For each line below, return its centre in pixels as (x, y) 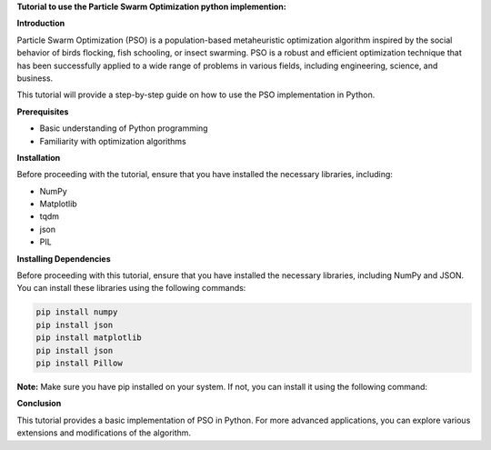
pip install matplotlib (89, 338)
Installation (39, 157)
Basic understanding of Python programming (124, 128)
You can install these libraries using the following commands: (131, 288)
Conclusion (39, 404)
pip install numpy (77, 312)
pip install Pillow (79, 363)
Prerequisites (43, 111)
